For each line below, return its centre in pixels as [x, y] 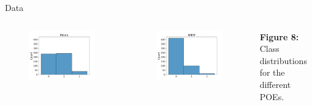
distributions [283, 60]
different [275, 84]
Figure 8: [279, 36]
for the [272, 72]
